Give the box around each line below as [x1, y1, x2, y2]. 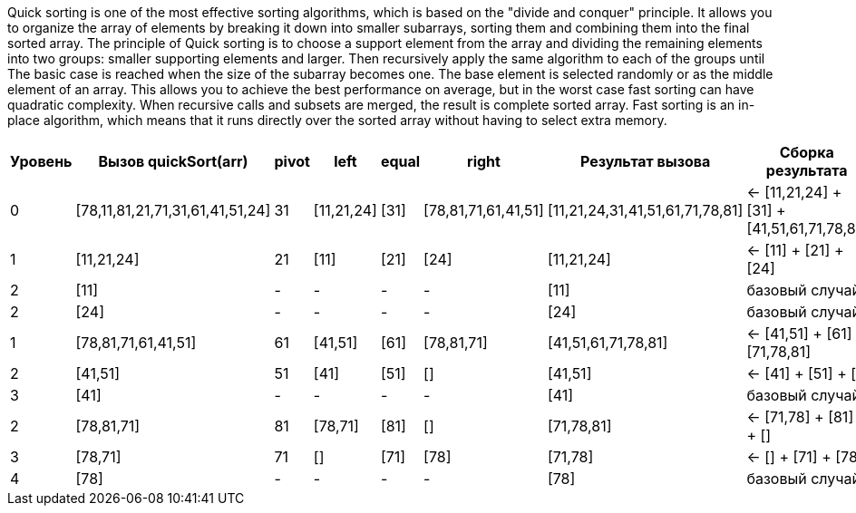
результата [765, 161, 848, 179]
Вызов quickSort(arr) [98, 152, 248, 170]
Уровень [10, 152, 73, 170]
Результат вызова [579, 152, 711, 170]
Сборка [779, 143, 834, 161]
